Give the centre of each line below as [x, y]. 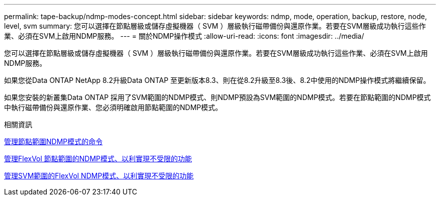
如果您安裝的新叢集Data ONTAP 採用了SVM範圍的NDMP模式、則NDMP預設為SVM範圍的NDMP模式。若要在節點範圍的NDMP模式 [217, 97]
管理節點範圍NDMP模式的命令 [53, 141]
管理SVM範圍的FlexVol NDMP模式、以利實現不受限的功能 [99, 176]
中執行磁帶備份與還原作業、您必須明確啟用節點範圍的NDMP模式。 [113, 107]
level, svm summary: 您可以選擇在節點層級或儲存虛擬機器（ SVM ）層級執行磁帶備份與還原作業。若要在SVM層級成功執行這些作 [215, 26]
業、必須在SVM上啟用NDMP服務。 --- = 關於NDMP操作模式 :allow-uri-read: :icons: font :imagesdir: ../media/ [184, 36]
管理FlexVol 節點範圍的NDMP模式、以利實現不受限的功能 [98, 159]
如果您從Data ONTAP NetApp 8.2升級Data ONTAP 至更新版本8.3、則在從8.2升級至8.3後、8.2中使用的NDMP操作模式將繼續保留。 [217, 80]
